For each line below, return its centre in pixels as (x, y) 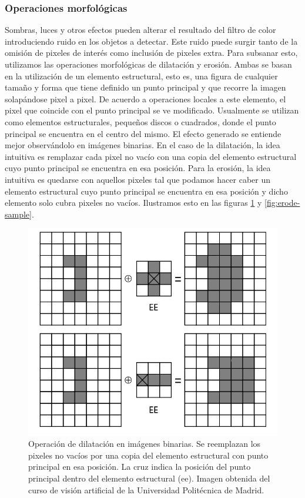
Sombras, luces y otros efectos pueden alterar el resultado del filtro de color (140, 30)
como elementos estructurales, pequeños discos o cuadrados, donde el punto (140, 121)
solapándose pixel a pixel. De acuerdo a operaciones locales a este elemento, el (145, 98)
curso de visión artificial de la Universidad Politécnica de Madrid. (146, 489)
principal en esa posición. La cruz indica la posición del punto (140, 467)
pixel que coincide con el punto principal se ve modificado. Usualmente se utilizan (152, 110)
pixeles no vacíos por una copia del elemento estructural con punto (148, 455)
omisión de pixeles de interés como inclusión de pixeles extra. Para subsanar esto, (151, 53)
